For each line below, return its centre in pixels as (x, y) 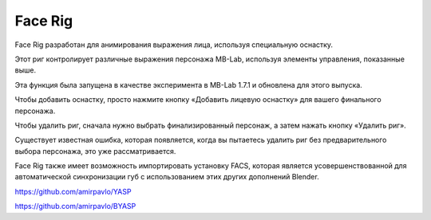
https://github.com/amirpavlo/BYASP (75, 206)
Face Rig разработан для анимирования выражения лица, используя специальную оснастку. (174, 45)
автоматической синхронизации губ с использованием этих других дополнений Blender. (167, 177)
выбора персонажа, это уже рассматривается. (95, 151)
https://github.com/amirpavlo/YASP (73, 191)
